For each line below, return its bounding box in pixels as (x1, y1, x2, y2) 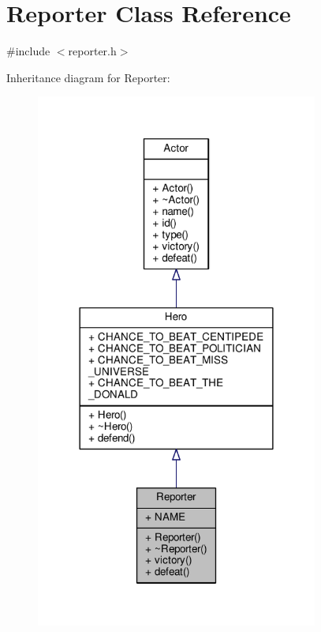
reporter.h (68, 43, 117, 59)
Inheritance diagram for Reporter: (6, 69, 170, 85)
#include (6, 43, 50, 59)
